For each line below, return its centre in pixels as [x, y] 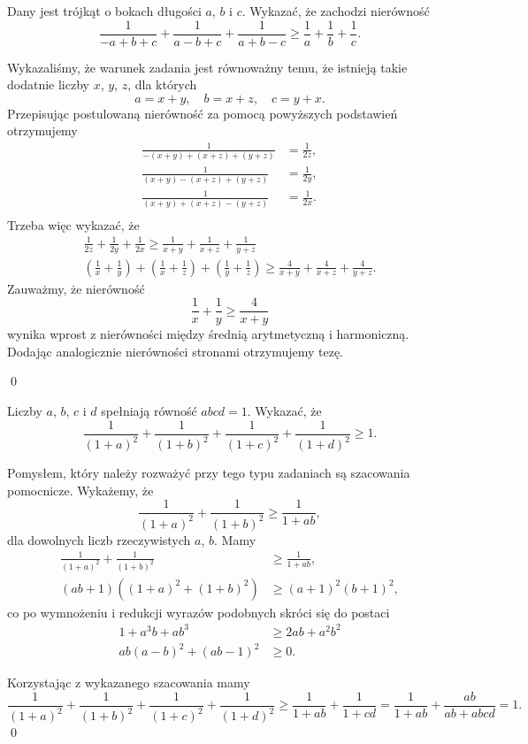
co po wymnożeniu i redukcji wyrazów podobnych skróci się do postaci [199, 612]
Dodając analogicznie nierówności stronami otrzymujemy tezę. [176, 351]
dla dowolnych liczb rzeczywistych [99, 539]
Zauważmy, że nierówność [76, 288]
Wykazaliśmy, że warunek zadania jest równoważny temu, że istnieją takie [207, 67]
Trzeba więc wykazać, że [73, 224]
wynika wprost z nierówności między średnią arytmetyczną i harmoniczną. [208, 334]
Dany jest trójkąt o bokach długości [104, 11]
